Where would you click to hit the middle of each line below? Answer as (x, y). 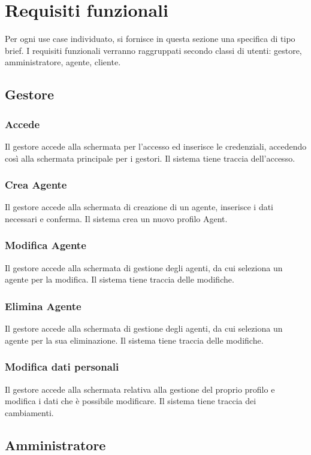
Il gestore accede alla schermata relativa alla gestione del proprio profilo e (140, 389)
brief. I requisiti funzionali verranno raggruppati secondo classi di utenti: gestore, (153, 50)
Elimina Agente (43, 306)
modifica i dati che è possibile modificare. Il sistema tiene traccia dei (131, 401)
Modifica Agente (46, 245)
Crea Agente (36, 185)
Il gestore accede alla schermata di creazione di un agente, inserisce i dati (139, 207)
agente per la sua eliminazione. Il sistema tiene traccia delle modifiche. (134, 340)
